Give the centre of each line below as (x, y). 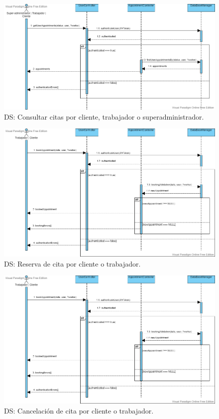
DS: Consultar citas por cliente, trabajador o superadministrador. (104, 116)
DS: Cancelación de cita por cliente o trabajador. (79, 410)
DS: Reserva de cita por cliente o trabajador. (72, 263)
